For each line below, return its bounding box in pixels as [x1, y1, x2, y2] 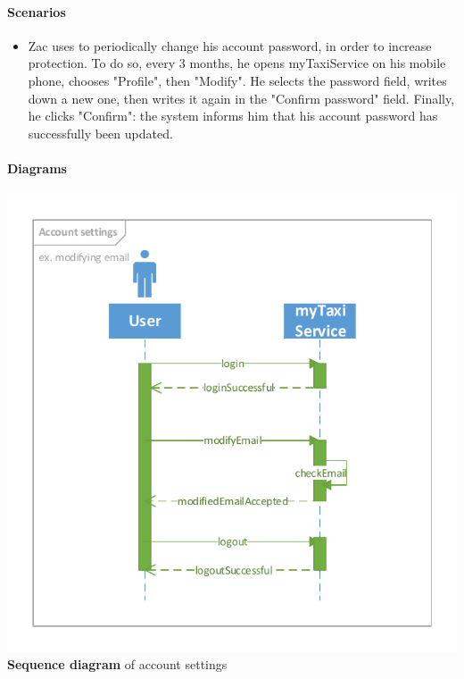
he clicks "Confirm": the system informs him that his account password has [28, 106, 438, 125]
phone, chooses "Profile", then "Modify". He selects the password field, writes [28, 71, 447, 89]
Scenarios [7, 2, 66, 21]
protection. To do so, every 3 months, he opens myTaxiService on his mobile [28, 54, 446, 72]
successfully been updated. [28, 123, 173, 142]
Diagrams [7, 158, 67, 177]
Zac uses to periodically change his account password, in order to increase [28, 36, 432, 54]
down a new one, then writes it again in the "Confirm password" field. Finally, [28, 88, 455, 107]
